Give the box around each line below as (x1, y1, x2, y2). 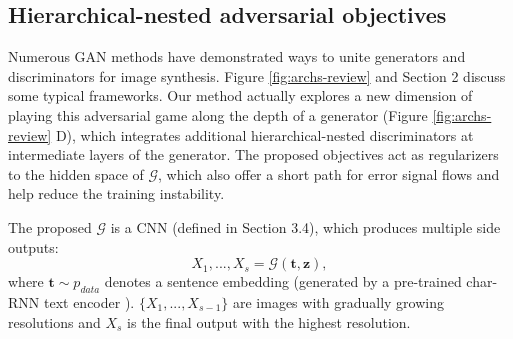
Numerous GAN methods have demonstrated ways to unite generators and (8, 46, 466, 67)
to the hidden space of (8, 163, 144, 184)
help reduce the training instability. (8, 183, 225, 204)
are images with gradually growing (232, 291, 444, 312)
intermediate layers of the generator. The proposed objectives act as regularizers (8, 144, 499, 165)
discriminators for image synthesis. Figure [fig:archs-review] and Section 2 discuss (8, 65, 506, 86)
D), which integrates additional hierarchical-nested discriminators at (55, 124, 474, 145)
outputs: (8, 236, 59, 257)
